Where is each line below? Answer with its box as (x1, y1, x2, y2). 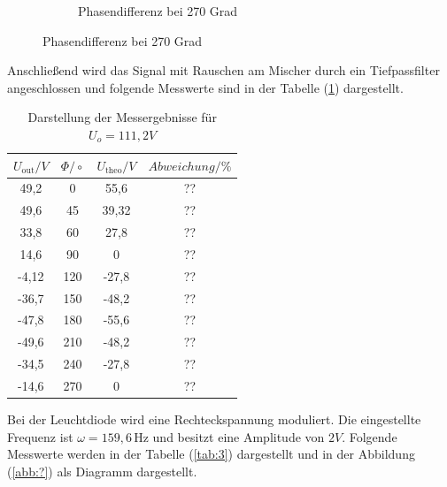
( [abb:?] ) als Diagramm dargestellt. (7, 461, 197, 480)
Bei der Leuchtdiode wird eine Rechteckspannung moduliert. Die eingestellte (7, 410, 421, 429)
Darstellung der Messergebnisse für (27, 108, 217, 126)
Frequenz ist (7, 427, 73, 445)
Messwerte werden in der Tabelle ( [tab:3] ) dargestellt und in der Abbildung (7, 445, 415, 463)
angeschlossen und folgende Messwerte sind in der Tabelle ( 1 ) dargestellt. (7, 78, 404, 96)
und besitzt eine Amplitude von (152, 427, 325, 445)
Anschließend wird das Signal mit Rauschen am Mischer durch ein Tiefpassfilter (7, 61, 440, 80)
